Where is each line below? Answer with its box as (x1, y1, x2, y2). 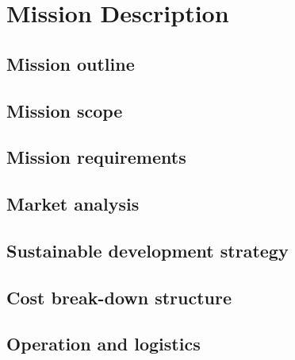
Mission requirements (6, 145, 186, 169)
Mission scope (6, 98, 123, 122)
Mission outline (6, 51, 135, 75)
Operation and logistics (6, 331, 201, 356)
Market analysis (6, 192, 140, 216)
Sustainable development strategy (6, 238, 289, 262)
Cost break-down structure (6, 285, 232, 309)
